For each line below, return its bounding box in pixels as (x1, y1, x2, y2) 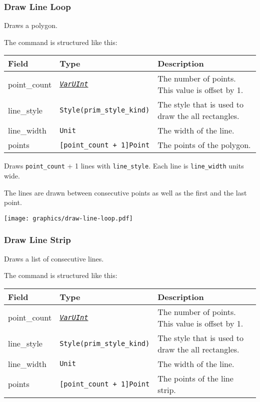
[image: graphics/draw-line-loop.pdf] (4, 214, 133, 222)
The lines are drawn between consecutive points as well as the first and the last (4, 187, 247, 197)
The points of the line (157, 372, 233, 384)
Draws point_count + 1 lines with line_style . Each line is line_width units (4, 160, 244, 171)
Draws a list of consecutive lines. (4, 253, 104, 263)
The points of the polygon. (157, 139, 251, 151)
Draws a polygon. (4, 20, 57, 30)
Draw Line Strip (4, 233, 71, 246)
